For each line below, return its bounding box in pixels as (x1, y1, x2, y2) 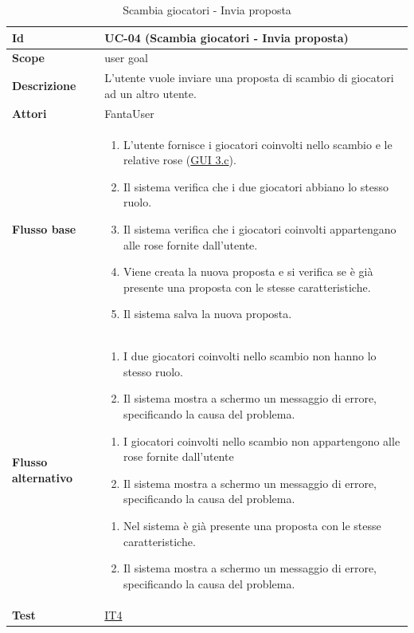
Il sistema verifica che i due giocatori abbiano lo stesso (123, 178, 389, 195)
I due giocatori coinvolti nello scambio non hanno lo (123, 348, 377, 364)
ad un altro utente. (104, 85, 197, 101)
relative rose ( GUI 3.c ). (123, 151, 236, 168)
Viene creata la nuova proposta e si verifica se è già (123, 263, 373, 280)
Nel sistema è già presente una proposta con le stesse (123, 517, 381, 533)
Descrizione (12, 77, 76, 94)
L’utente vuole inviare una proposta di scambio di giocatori (104, 69, 394, 86)
